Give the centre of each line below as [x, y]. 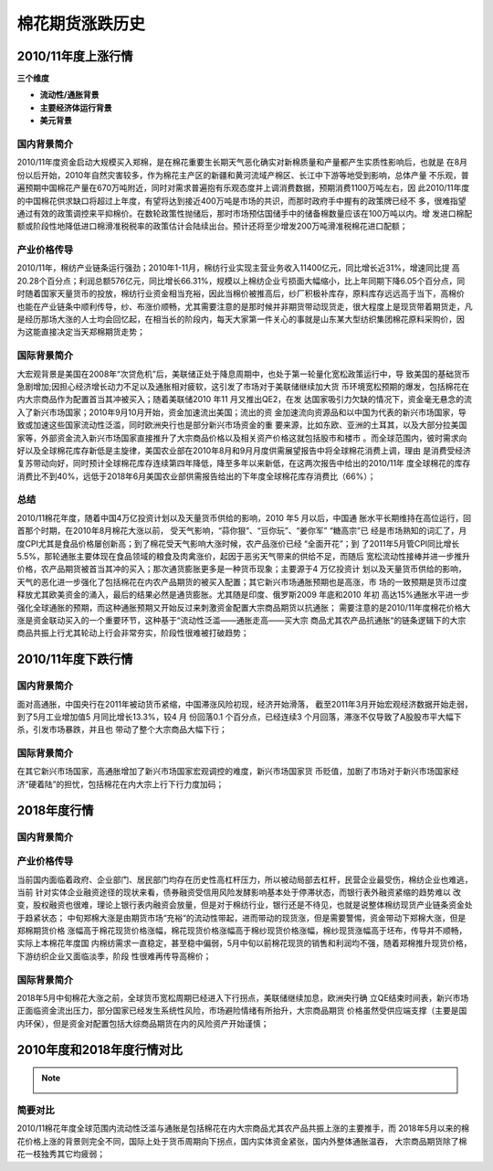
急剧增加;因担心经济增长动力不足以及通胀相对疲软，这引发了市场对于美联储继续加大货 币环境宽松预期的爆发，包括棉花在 [243, 386]
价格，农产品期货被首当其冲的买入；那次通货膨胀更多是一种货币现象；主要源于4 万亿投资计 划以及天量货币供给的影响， [241, 569]
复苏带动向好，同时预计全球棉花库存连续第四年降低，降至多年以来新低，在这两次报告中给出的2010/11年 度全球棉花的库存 [244, 463]
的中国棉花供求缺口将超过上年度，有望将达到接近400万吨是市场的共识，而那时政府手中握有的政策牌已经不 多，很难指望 [241, 200]
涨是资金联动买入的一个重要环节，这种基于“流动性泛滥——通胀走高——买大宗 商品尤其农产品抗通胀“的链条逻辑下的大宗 [241, 620]
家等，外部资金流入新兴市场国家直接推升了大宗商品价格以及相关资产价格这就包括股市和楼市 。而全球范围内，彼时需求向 [242, 438]
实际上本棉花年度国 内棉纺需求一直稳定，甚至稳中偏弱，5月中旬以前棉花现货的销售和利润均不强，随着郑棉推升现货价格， [244, 943]
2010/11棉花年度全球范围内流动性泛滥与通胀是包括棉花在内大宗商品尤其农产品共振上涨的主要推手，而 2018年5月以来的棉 [243, 1128]
